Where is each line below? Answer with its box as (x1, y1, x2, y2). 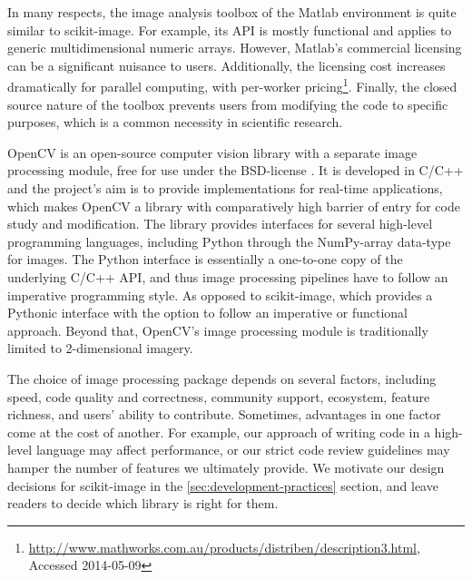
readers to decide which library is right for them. (7, 494, 279, 513)
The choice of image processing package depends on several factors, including (7, 368, 437, 388)
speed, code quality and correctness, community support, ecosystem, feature (7, 387, 430, 406)
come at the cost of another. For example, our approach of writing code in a (7, 422, 430, 441)
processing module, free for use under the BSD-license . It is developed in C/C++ (7, 161, 464, 180)
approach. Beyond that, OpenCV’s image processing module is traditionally (7, 320, 428, 339)
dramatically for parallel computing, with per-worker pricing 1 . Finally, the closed (7, 74, 457, 96)
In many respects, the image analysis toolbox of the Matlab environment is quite (7, 3, 457, 21)
